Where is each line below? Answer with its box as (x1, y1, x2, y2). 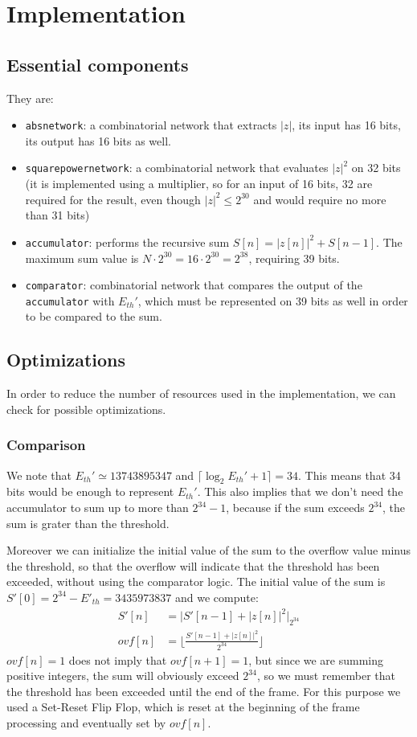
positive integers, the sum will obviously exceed (6, 667, 239, 684)
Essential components (6, 51, 189, 76)
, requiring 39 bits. (248, 249, 340, 266)
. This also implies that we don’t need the (197, 483, 403, 500)
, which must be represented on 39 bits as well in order (137, 292, 408, 309)
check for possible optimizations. (6, 400, 166, 417)
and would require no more (253, 190, 386, 207)
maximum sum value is (25, 249, 139, 266)
